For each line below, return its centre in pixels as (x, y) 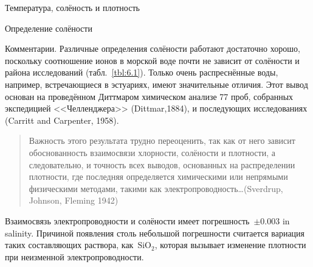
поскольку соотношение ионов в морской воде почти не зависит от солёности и (152, 60)
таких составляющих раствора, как (69, 245)
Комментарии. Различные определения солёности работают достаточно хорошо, (153, 48)
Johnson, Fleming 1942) (74, 200)
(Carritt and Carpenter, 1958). (62, 120)
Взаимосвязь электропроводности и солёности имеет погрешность (127, 220)
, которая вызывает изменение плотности (230, 245)
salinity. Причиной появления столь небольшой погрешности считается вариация (155, 233)
